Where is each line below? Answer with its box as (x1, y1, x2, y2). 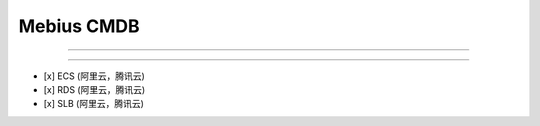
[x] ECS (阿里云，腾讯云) (43, 70, 145, 82)
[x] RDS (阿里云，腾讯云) (43, 83, 146, 95)
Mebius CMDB (18, 15, 140, 37)
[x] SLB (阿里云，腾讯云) (43, 98, 145, 110)
